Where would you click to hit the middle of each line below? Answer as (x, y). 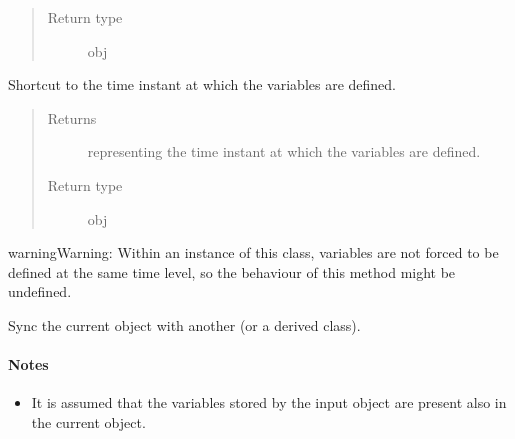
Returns (72, 117)
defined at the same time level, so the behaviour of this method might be (232, 271)
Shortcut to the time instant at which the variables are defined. (202, 84)
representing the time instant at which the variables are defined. (284, 151)
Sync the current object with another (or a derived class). (184, 324)
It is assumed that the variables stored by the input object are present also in (269, 402)
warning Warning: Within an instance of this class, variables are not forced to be (253, 252)
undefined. (40, 291)
